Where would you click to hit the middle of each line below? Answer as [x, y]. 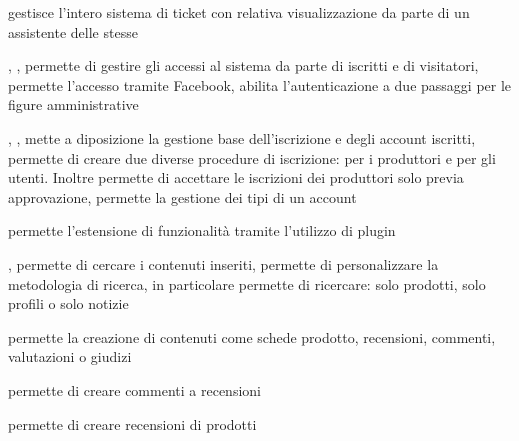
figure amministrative [73, 104]
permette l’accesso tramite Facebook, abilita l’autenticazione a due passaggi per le [260, 84]
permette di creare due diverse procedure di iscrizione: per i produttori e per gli [252, 157]
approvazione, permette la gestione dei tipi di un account [182, 196]
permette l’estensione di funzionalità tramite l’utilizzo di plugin [202, 230]
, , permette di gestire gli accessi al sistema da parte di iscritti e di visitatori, [243, 65]
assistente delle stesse [73, 31]
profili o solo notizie [68, 303]
